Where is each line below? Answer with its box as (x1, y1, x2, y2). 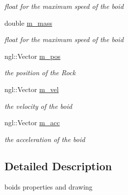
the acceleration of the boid (4, 134, 85, 144)
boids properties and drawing (4, 181, 93, 192)
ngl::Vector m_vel (4, 84, 59, 94)
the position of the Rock (4, 67, 76, 78)
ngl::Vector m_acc (4, 117, 60, 128)
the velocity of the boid (4, 100, 72, 111)
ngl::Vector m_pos (4, 50, 61, 61)
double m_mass (4, 17, 52, 28)
